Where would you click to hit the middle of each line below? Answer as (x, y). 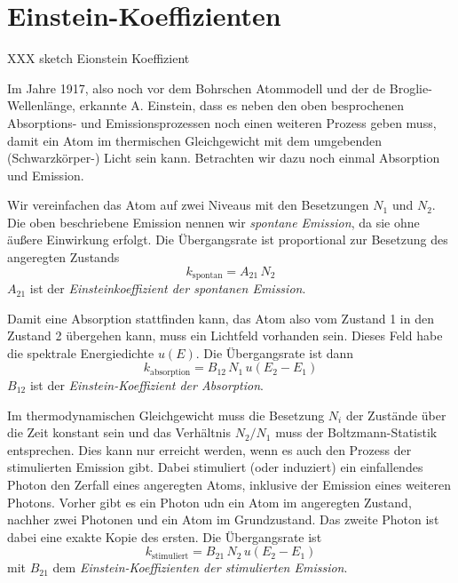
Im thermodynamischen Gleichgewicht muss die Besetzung (166, 415)
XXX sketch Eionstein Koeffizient (99, 58)
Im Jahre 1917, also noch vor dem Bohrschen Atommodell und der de (197, 88)
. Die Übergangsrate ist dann (275, 352)
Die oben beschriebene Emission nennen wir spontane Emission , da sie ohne (213, 222)
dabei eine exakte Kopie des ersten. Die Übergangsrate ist (165, 536)
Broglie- (411, 88)
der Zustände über (396, 415)
